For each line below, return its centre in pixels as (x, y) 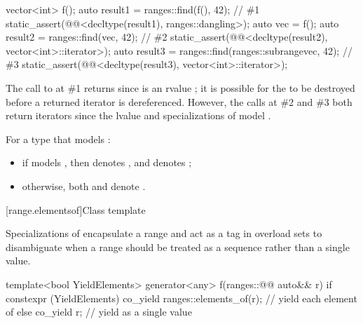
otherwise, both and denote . (84, 185)
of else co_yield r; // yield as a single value (99, 312)
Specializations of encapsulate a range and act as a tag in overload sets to (164, 233)
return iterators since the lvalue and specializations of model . (138, 115)
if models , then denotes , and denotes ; (107, 162)
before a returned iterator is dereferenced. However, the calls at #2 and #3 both (179, 101)
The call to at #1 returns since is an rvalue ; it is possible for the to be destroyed (180, 87)
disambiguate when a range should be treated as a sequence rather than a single (178, 247)
